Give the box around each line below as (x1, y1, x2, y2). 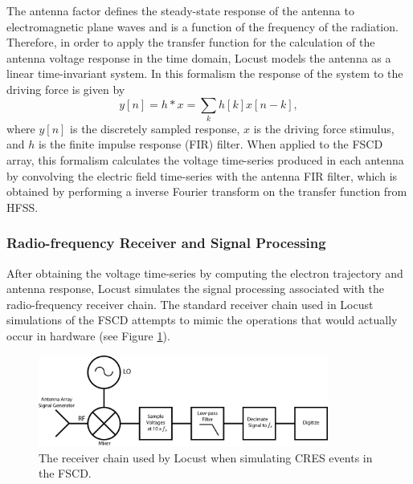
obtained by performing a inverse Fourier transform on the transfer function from (6, 183, 407, 200)
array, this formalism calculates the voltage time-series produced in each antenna (6, 152, 404, 169)
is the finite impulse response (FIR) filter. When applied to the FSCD (38, 136, 383, 153)
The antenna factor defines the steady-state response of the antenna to (6, 2, 354, 18)
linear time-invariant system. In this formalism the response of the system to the (6, 65, 403, 82)
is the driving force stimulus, (253, 120, 395, 136)
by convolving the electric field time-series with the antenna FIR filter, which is (6, 167, 398, 184)
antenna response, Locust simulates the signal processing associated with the (6, 280, 385, 297)
